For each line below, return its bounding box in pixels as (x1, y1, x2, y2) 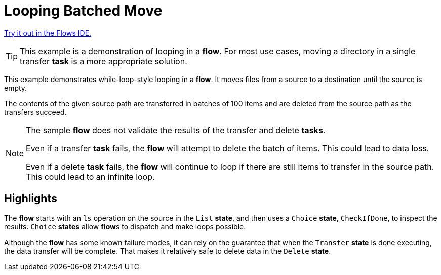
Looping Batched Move (4, 2, 163, 19)
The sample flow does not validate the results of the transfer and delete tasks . (26, 125, 326, 135)
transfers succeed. (4, 107, 67, 116)
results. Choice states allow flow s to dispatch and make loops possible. (4, 222, 246, 231)
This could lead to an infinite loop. (26, 171, 155, 182)
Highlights (4, 192, 57, 205)
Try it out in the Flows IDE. (4, 28, 92, 37)
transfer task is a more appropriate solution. (20, 56, 187, 66)
